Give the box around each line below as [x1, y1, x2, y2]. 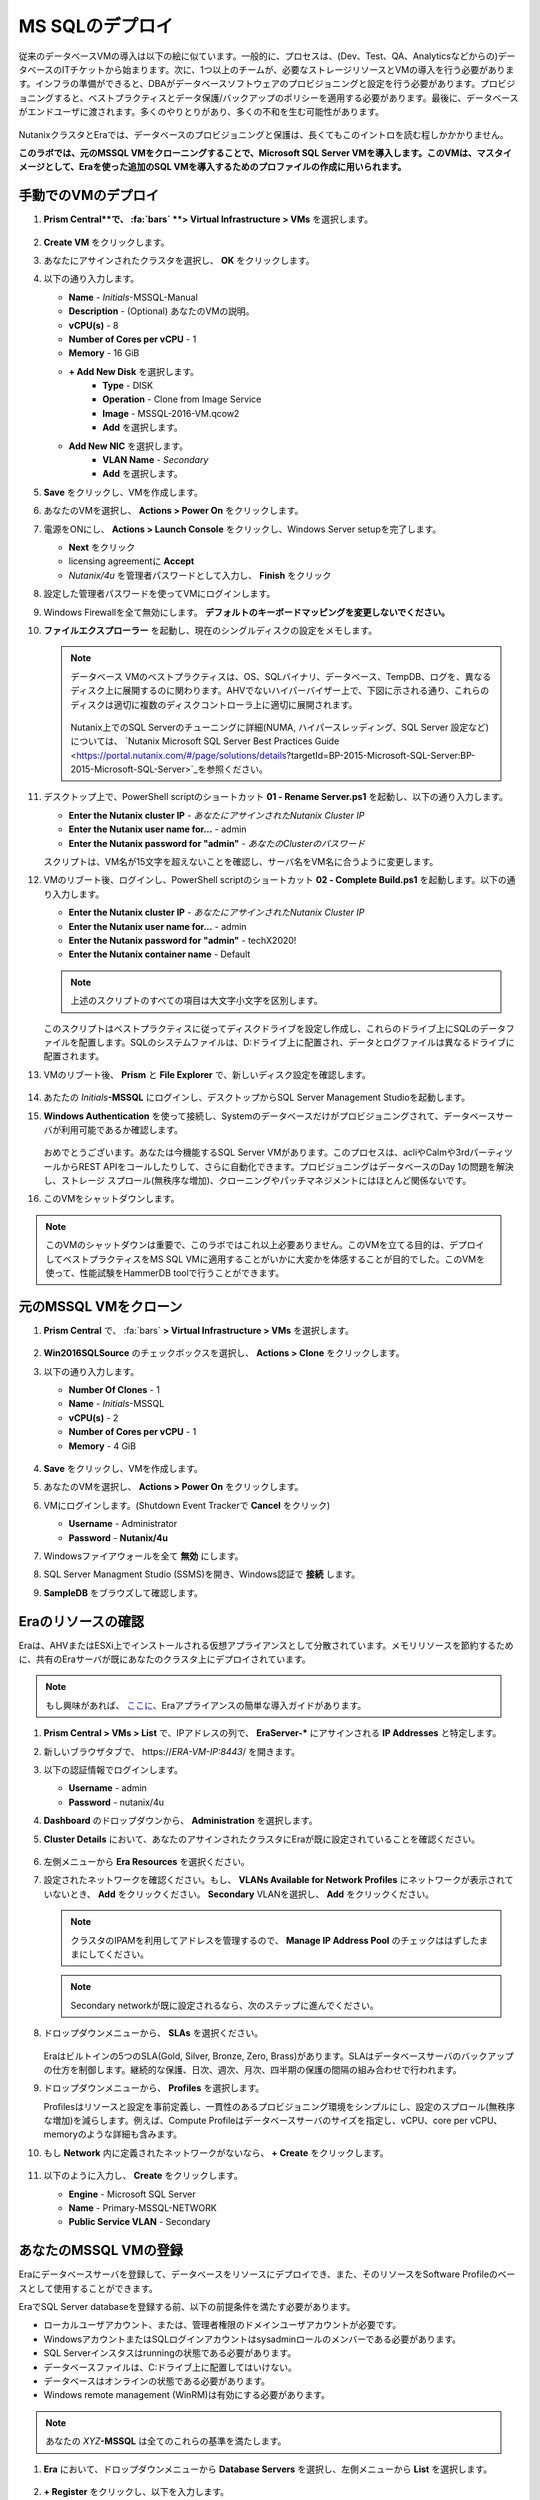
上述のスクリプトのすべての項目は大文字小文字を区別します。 [70, 995, 324, 1007]
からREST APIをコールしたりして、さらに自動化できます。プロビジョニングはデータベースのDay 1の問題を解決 [60, 1160, 514, 1172]
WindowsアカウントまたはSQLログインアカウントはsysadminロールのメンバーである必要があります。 [43, 2333, 462, 2345]
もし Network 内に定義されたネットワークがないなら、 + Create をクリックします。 [43, 2146, 389, 2159]
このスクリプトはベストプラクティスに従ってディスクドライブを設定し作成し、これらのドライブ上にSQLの [43, 1022, 480, 1034]
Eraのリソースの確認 [18, 1613, 145, 1630]
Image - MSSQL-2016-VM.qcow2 [102, 407, 240, 419]
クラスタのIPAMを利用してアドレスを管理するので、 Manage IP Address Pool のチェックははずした [70, 1934, 480, 1946]
